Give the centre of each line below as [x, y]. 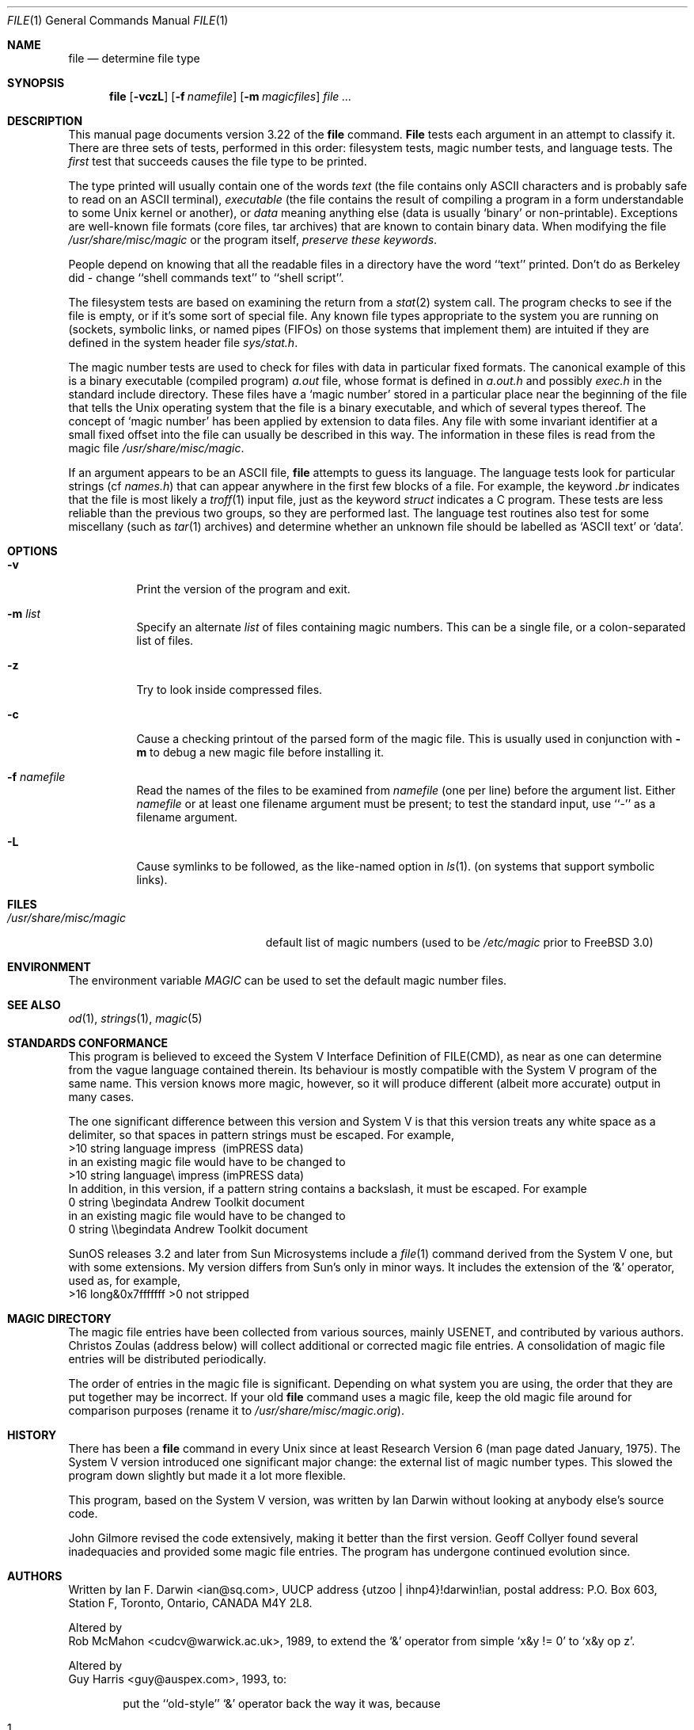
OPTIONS [32, 551]
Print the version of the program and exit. [243, 589]
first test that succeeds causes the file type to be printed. [218, 161]
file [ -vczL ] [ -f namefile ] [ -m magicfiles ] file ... [231, 96]
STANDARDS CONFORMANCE [88, 1043]
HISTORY [32, 1435]
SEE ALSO [34, 1005]
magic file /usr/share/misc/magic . [156, 448]
